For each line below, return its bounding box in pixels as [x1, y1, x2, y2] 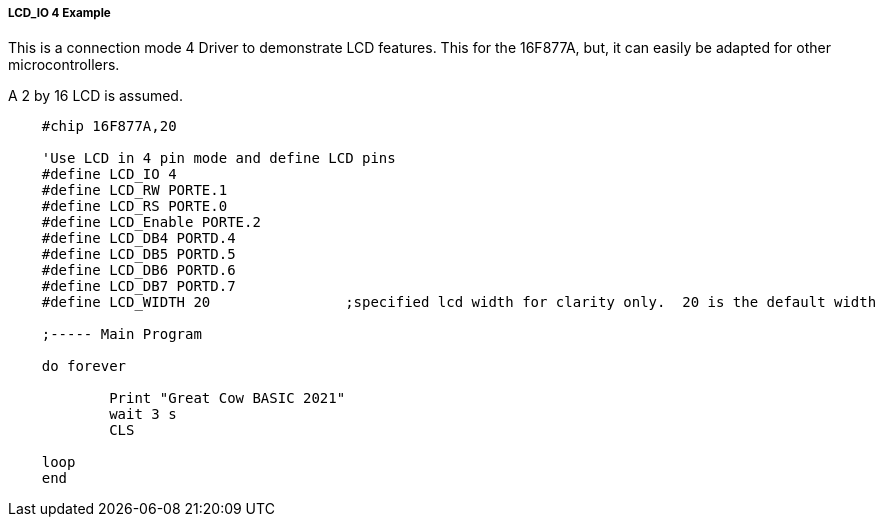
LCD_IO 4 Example [8, 6, 111, 20]
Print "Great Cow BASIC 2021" [109, 390, 346, 407]
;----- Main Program [41, 326, 202, 343]
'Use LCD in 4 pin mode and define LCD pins [41, 150, 396, 167]
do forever [41, 358, 127, 375]
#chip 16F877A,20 [41, 118, 177, 135]
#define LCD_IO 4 [41, 166, 177, 183]
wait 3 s [109, 406, 177, 423]
